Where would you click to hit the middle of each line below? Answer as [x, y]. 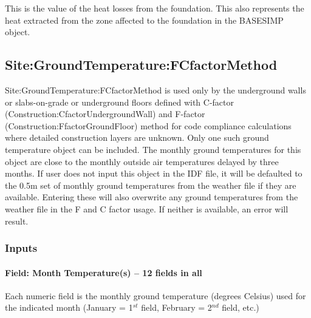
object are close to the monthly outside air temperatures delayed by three [142, 161]
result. [17, 221]
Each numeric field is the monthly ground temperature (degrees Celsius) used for [155, 295]
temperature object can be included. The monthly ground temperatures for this [153, 149]
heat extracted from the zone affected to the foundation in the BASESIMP [144, 20]
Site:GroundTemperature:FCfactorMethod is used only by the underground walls [155, 90]
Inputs [21, 248]
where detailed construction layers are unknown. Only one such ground [137, 137]
